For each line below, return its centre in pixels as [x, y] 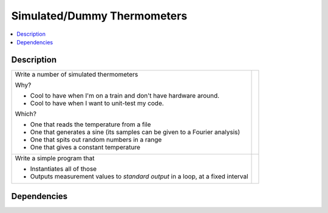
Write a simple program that [55, 158]
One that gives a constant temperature [85, 147]
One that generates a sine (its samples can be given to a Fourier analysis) [135, 132]
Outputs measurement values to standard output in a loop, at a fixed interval [139, 176]
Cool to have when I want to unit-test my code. [97, 103]
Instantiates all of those [63, 169]
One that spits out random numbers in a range [96, 140]
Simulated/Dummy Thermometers [99, 16]
